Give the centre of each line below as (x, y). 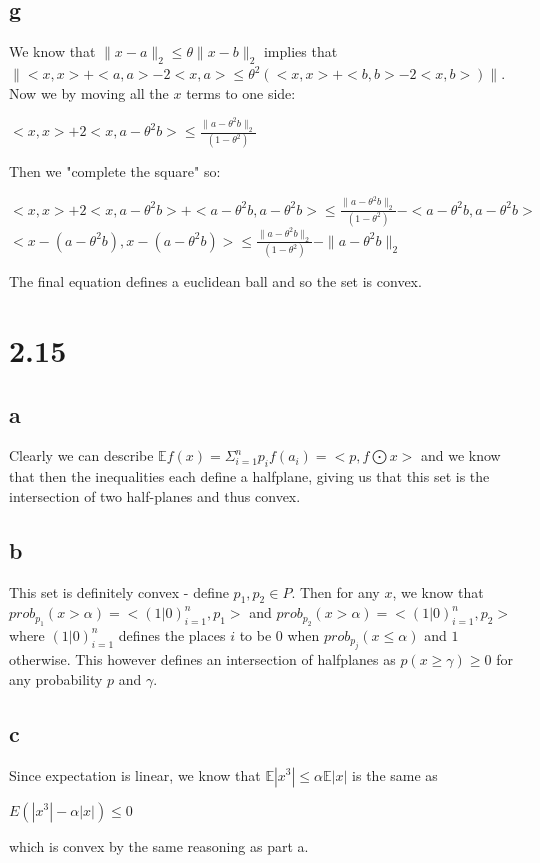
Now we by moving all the (89, 92)
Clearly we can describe (81, 455)
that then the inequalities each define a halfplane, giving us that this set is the (249, 476)
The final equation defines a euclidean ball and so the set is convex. (215, 281)
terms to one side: (241, 92)
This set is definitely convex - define (119, 591)
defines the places (172, 634)
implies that (300, 51)
